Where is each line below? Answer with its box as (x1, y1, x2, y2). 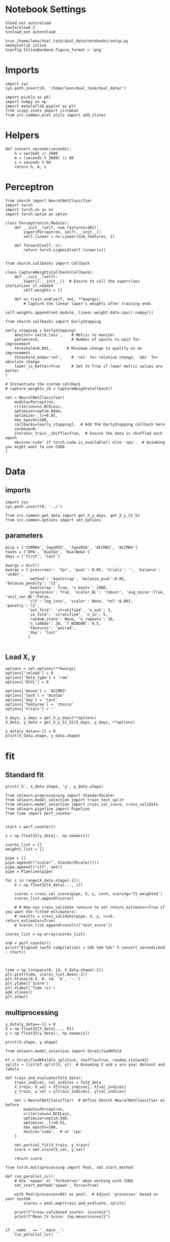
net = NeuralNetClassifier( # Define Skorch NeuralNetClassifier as (14, 1098, 165, 1103)
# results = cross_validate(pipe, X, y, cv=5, (14, 914, 115, 919)
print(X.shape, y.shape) (5, 1040, 58, 1045)
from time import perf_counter (5, 811, 72, 816)
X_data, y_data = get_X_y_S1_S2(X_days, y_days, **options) (5, 720, 136, 725)
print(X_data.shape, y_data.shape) (5, 733, 81, 738)
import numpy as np (5, 99, 47, 104)
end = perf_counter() (5, 941, 51, 946)
